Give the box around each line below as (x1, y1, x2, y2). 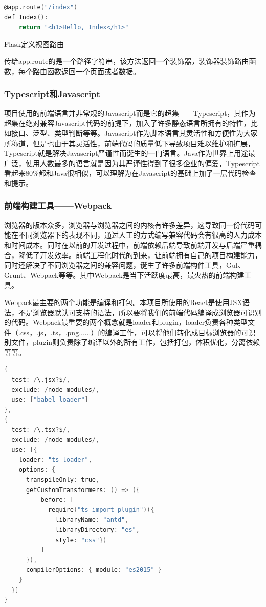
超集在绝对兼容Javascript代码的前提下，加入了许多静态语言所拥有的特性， (4, 118, 251, 128)
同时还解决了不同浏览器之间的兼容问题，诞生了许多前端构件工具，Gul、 (4, 260, 245, 270)
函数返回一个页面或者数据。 (47, 65, 140, 76)
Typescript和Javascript (4, 87, 100, 100)
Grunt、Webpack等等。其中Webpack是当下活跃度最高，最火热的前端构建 (4, 269, 245, 280)
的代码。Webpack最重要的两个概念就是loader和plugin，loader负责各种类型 (4, 317, 248, 328)
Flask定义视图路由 (4, 38, 64, 49)
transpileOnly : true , (26, 476, 100, 483)
